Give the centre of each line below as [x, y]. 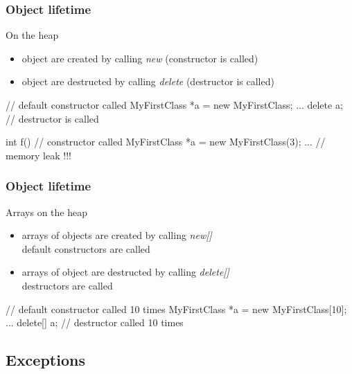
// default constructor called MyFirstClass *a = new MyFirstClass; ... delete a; [174, 105]
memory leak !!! [38, 155]
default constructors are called [86, 248]
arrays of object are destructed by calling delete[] [125, 272]
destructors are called [67, 285]
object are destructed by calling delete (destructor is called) [148, 81]
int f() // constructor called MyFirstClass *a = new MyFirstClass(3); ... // [166, 142]
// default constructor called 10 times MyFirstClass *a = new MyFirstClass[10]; [176, 309]
